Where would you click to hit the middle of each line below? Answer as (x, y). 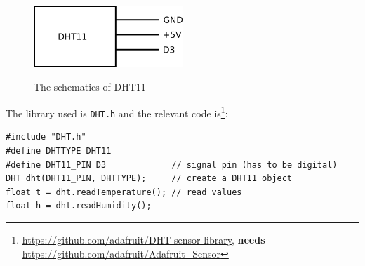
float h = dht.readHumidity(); (79, 206)
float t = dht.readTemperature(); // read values (124, 192)
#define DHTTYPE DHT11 (59, 151)
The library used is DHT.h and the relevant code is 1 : (117, 112)
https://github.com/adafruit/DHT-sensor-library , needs (144, 239)
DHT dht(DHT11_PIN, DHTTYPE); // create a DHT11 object (149, 179)
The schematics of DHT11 (90, 87)
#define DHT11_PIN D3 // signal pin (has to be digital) (172, 165)
